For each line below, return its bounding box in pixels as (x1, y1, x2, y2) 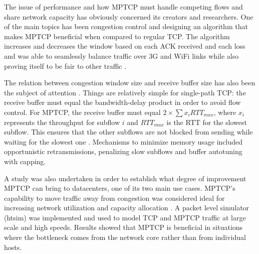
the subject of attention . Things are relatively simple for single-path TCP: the (4, 87, 246, 97)
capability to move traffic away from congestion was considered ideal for (4, 192, 225, 203)
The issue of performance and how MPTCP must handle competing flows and (4, 2, 243, 12)
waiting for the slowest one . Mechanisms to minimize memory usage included (4, 136, 243, 147)
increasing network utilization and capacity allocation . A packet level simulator (4, 202, 249, 213)
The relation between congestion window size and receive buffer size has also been (4, 77, 255, 88)
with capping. (4, 156, 46, 166)
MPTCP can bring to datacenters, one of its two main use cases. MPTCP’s (4, 183, 235, 193)
